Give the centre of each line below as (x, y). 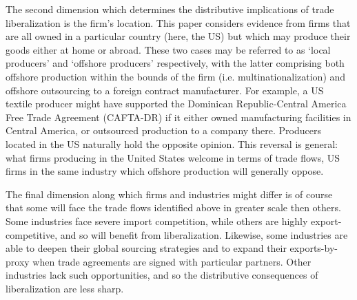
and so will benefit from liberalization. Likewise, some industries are (204, 234)
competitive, (32, 234)
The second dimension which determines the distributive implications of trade (170, 9)
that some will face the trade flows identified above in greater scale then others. (173, 207)
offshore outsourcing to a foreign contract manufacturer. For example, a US (165, 90)
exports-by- (314, 248)
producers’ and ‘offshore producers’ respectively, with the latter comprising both (175, 63)
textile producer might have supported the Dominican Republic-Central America (176, 104)
